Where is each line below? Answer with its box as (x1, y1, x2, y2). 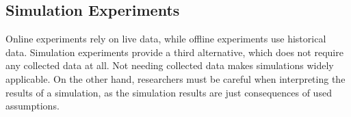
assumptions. (5, 99, 60, 113)
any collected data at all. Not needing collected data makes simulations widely (5, 58, 334, 73)
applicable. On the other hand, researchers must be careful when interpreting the (5, 71, 346, 86)
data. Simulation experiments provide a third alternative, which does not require (5, 44, 343, 59)
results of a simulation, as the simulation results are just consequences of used (5, 85, 332, 99)
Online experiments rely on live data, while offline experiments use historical (5, 31, 326, 46)
